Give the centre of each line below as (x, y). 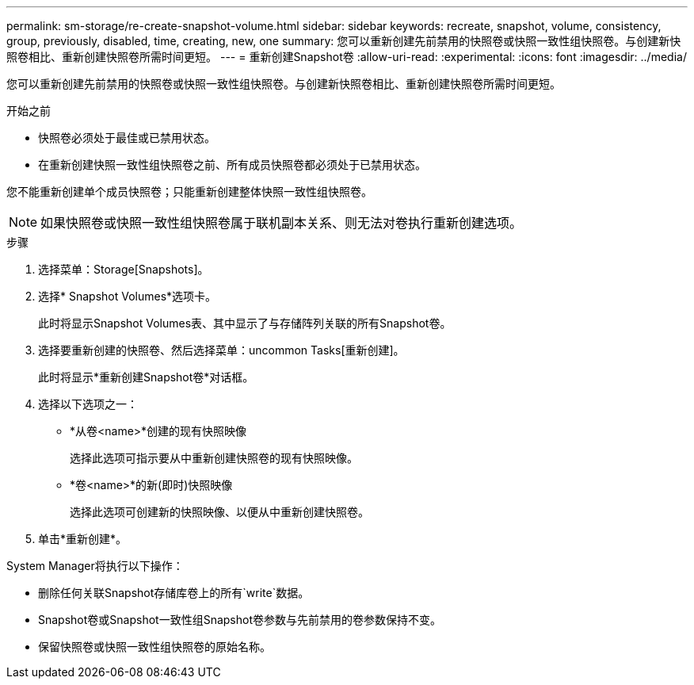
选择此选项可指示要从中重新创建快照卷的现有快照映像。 (214, 458)
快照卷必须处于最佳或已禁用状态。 (127, 138)
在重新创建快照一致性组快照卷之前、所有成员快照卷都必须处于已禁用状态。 (232, 165)
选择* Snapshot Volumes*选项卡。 (128, 296)
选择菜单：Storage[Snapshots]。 (124, 269)
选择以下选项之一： (88, 404)
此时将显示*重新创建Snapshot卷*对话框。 (146, 377)
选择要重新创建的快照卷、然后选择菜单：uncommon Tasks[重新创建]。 (221, 350)
